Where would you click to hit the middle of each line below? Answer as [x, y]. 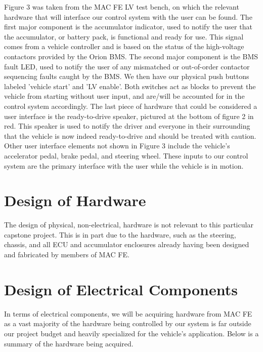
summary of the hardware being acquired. [69, 343]
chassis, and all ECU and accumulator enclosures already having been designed [127, 244]
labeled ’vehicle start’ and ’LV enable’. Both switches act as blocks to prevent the [130, 86]
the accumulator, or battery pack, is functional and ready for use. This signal [124, 36]
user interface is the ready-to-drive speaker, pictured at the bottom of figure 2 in [129, 116]
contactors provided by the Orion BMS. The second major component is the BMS [131, 56]
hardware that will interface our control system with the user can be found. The [128, 16]
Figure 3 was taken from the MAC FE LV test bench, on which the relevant [122, 7]
